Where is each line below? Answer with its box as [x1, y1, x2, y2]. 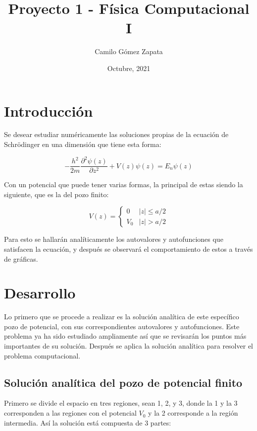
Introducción [4, 100, 93, 121]
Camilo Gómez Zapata [95, 46, 163, 57]
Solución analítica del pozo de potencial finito [4, 374, 243, 390]
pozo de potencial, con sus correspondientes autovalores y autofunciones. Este [4, 321, 240, 331]
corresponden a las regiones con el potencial [4, 408, 137, 418]
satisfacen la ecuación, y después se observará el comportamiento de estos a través [4, 243, 253, 254]
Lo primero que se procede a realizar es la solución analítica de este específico [4, 311, 239, 322]
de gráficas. [4, 253, 38, 264]
